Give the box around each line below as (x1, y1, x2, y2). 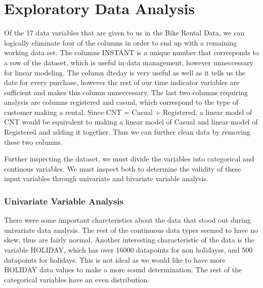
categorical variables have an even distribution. (4, 274, 150, 284)
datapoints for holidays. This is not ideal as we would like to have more (4, 254, 226, 265)
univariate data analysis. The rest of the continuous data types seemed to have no (4, 224, 258, 235)
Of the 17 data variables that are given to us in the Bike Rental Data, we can (4, 27, 245, 38)
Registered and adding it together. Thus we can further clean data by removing (4, 127, 251, 137)
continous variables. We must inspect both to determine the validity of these (4, 163, 241, 174)
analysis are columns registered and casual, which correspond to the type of (4, 97, 239, 107)
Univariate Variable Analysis (4, 194, 123, 207)
